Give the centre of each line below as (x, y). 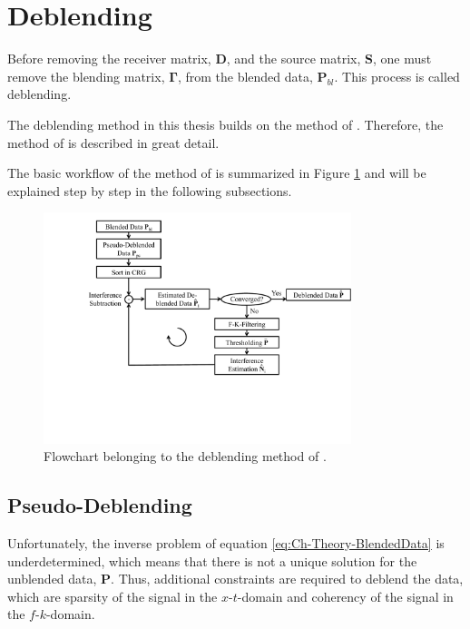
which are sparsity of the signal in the (113, 596)
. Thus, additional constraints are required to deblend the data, (287, 579)
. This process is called (397, 76)
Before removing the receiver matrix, (109, 59)
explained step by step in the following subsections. (150, 190)
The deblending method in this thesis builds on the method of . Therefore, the (225, 124)
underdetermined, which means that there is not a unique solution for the (212, 560)
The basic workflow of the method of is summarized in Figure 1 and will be (217, 173)
